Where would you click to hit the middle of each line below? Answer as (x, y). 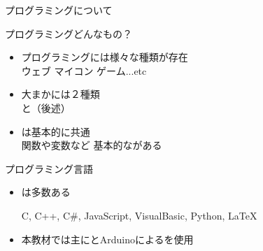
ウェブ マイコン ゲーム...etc (84, 70)
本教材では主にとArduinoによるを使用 (107, 239)
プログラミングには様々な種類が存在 (105, 57)
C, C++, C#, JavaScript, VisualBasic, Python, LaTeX (139, 215)
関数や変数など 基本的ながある (92, 145)
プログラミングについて (59, 10)
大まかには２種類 (61, 94)
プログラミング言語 (49, 168)
